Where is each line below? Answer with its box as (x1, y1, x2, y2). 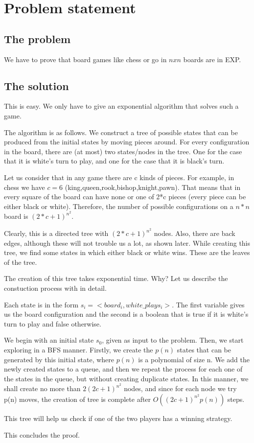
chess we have (4, 182, 45, 192)
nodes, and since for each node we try (124, 383, 237, 394)
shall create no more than (4, 383, 81, 394)
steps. (227, 394, 245, 404)
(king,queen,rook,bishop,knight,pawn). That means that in (65, 182, 241, 192)
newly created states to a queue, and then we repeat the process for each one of (4, 364, 243, 374)
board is (4, 211, 28, 221)
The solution (4, 78, 69, 93)
